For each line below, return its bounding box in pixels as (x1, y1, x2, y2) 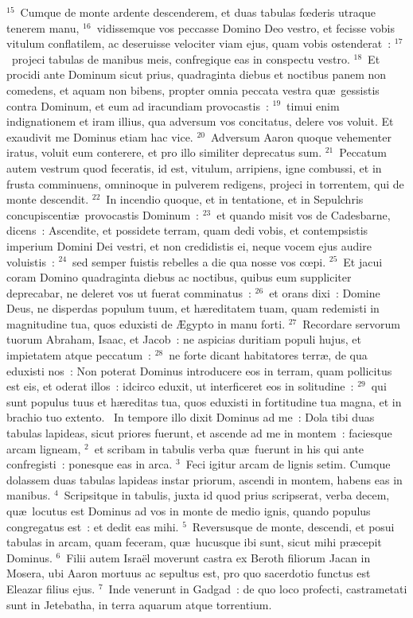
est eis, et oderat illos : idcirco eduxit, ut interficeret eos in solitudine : (6, 378, 354, 395)
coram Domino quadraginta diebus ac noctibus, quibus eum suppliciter (6, 269, 352, 286)
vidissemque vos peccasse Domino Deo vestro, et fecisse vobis (96, 19, 395, 36)
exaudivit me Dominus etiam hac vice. (6, 128, 193, 145)
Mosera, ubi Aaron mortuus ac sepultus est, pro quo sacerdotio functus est (6, 565, 371, 581)
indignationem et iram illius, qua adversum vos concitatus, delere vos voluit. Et (6, 113, 394, 130)
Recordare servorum (302, 315, 400, 332)
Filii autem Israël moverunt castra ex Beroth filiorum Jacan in (66, 549, 371, 566)
